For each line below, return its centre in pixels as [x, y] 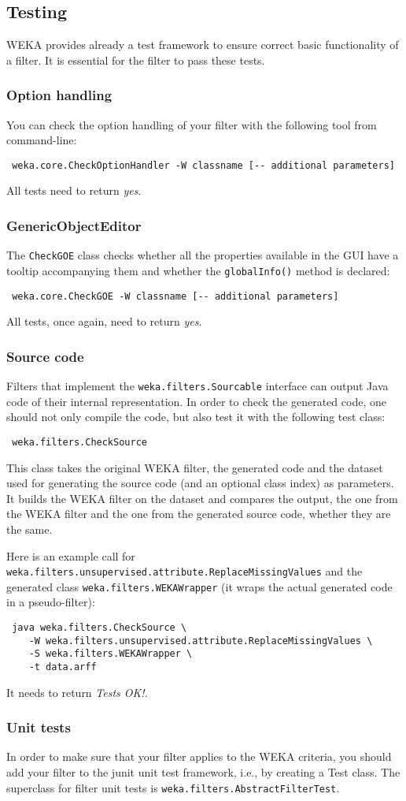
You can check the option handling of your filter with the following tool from [192, 124]
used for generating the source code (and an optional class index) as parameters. [200, 483]
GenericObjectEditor [74, 225]
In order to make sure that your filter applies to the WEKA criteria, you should [199, 756]
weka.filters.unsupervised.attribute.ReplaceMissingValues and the [185, 571]
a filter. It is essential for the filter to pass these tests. [136, 60]
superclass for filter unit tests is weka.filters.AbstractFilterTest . [173, 787]
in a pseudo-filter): [51, 602]
